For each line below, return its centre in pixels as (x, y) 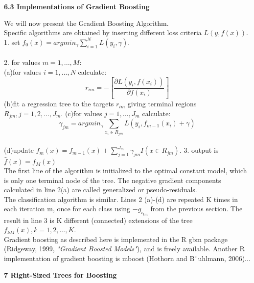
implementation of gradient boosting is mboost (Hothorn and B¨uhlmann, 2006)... (127, 258)
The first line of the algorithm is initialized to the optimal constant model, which (126, 171)
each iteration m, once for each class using (67, 209)
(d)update (19, 150)
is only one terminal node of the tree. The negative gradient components (113, 180)
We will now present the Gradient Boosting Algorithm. (86, 23)
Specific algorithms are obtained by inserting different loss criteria (103, 32)
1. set (12, 42)
